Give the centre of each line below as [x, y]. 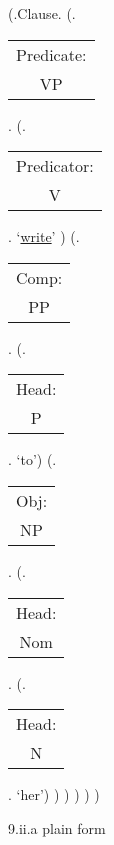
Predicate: [51, 54]
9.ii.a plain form [57, 827]
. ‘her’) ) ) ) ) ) [54, 794]
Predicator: [55, 166]
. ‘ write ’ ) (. [44, 236]
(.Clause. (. [42, 13]
